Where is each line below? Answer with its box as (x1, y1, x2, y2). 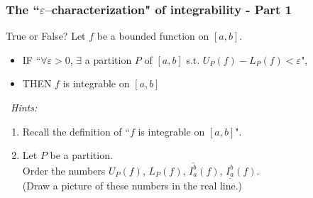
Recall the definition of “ (22, 123, 130, 138)
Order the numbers (22, 163, 106, 177)
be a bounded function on (97, 28, 209, 43)
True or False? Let (6, 28, 86, 43)
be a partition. (50, 148, 113, 163)
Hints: (11, 100, 38, 114)
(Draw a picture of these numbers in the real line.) (22, 178, 243, 193)
